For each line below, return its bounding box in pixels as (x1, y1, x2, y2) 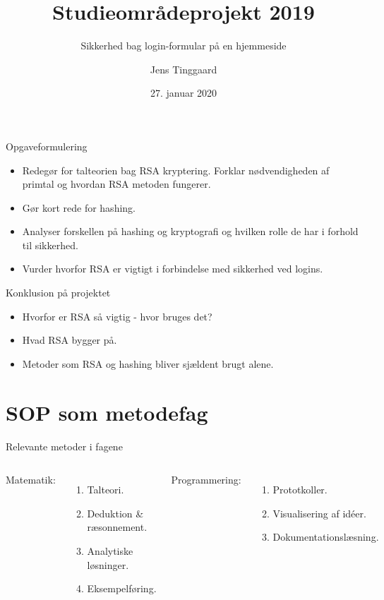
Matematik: (6, 472, 56, 487)
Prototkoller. (272, 482, 328, 497)
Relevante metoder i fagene (6, 438, 123, 453)
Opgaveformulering (6, 138, 88, 153)
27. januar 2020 (150, 85, 217, 100)
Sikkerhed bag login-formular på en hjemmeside (80, 38, 287, 53)
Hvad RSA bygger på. (22, 332, 117, 347)
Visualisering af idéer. (272, 505, 366, 520)
